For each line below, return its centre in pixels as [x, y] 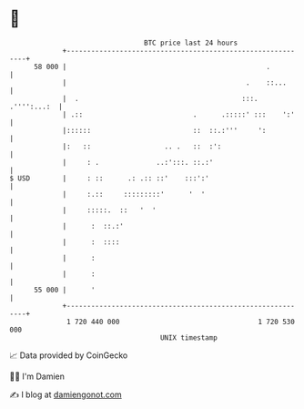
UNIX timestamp [189, 337]
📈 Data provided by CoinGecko [69, 355]
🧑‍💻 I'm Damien [37, 376]
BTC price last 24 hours [191, 43]
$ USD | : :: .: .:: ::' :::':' [109, 178]
